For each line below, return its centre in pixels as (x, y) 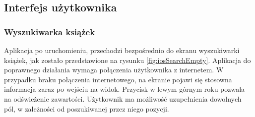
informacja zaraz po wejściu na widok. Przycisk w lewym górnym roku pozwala (125, 89)
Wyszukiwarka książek (50, 31)
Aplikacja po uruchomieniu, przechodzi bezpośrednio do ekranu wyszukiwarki (122, 50)
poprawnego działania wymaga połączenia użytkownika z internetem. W (114, 70)
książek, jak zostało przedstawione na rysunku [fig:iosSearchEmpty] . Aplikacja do (127, 60)
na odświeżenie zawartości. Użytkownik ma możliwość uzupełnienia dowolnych (123, 98)
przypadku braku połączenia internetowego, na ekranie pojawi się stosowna (118, 79)
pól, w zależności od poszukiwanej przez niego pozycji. (87, 108)
